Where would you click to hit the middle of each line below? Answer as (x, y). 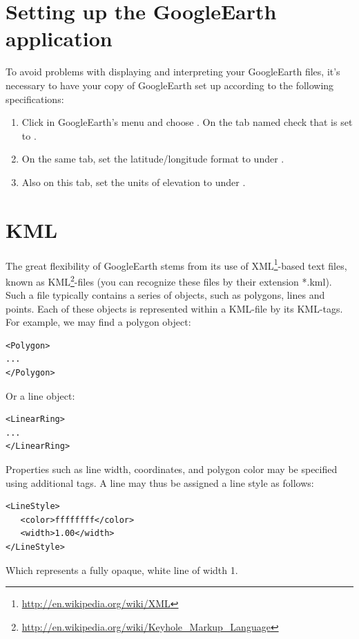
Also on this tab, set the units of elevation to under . (134, 182)
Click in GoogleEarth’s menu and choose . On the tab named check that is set (187, 122)
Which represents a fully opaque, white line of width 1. (122, 569)
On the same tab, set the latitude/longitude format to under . (153, 159)
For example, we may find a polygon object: (98, 322)
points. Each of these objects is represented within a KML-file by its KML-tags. (174, 308)
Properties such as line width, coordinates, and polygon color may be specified (172, 469)
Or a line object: (40, 395)
